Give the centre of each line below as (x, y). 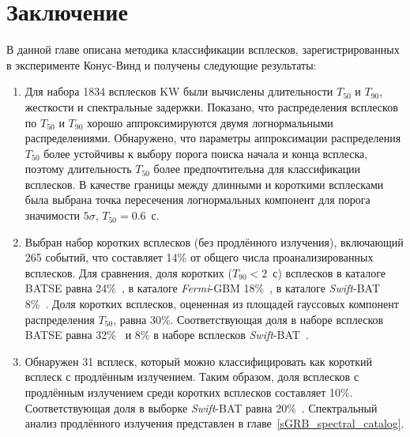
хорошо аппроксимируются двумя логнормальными (210, 122)
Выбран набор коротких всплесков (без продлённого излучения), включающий (214, 241)
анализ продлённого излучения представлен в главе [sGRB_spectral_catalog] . (214, 423)
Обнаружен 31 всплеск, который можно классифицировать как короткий (198, 361)
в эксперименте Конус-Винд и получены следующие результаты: (162, 64)
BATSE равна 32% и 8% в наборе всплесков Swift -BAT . (167, 335)
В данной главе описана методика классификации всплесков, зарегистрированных (203, 49)
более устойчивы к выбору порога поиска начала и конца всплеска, (206, 153)
